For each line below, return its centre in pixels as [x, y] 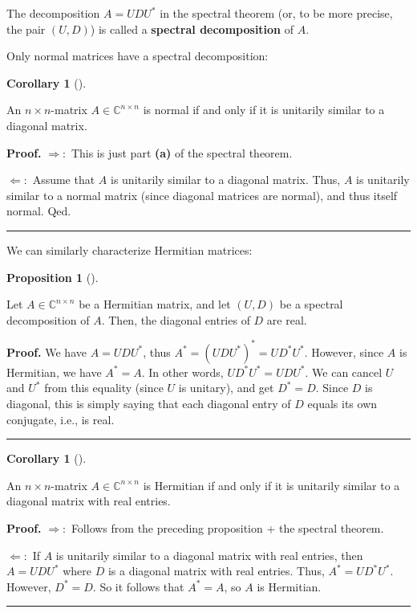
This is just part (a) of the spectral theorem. [182, 152]
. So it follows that [138, 586]
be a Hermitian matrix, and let [155, 304]
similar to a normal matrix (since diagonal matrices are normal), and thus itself [202, 195]
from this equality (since [104, 388]
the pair [26, 29]
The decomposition [53, 13]
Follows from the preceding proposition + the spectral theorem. [227, 527]
